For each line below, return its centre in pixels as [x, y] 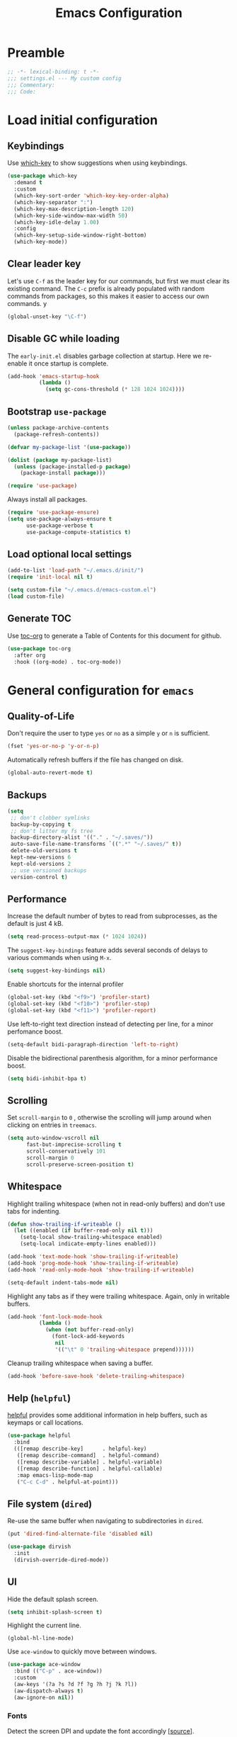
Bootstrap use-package [57, 411]
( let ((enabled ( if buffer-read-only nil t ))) [83, 1230]
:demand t [28, 183]
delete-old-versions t [44, 851]
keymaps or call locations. [45, 1422]
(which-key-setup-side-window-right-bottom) [80, 235]
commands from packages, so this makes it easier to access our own [108, 296]
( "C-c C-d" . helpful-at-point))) [68, 1482]
